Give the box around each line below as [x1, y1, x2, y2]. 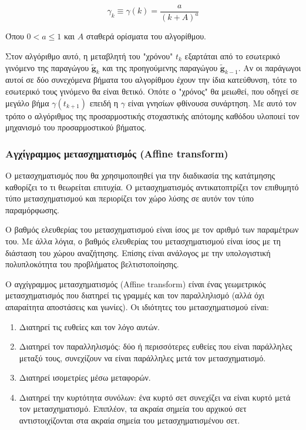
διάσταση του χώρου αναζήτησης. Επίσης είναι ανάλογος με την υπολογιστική [5, 246, 271, 258]
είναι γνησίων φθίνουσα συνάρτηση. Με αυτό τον [127, 96, 297, 109]
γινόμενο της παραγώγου [5, 61, 89, 73]
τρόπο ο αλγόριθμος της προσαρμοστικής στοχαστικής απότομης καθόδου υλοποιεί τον [5, 109, 300, 122]
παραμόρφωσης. [5, 203, 59, 216]
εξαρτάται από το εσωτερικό [184, 50, 280, 62]
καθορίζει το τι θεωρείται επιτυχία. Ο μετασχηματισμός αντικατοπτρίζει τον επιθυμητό [5, 180, 299, 193]
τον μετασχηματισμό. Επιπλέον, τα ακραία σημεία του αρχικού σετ [19, 402, 247, 415]
